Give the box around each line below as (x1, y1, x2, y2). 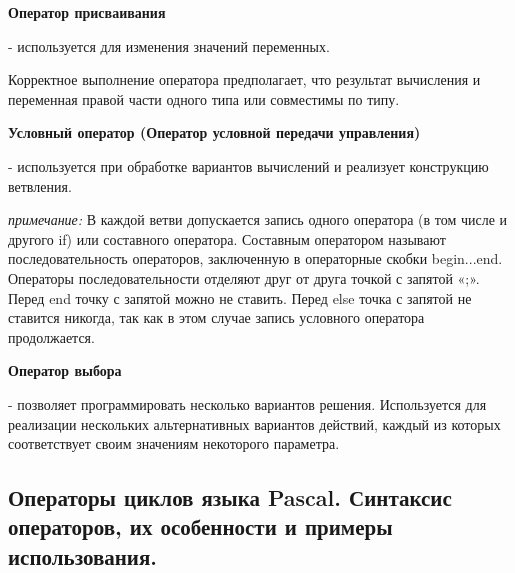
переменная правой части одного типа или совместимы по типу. (8, 88, 400, 109)
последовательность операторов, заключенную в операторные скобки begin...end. (8, 248, 503, 269)
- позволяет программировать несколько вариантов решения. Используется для (8, 393, 487, 414)
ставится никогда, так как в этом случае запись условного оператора (8, 307, 425, 328)
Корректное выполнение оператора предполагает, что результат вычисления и (8, 69, 481, 90)
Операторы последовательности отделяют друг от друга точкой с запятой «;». (8, 267, 480, 288)
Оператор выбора (8, 360, 122, 381)
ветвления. (8, 175, 72, 196)
